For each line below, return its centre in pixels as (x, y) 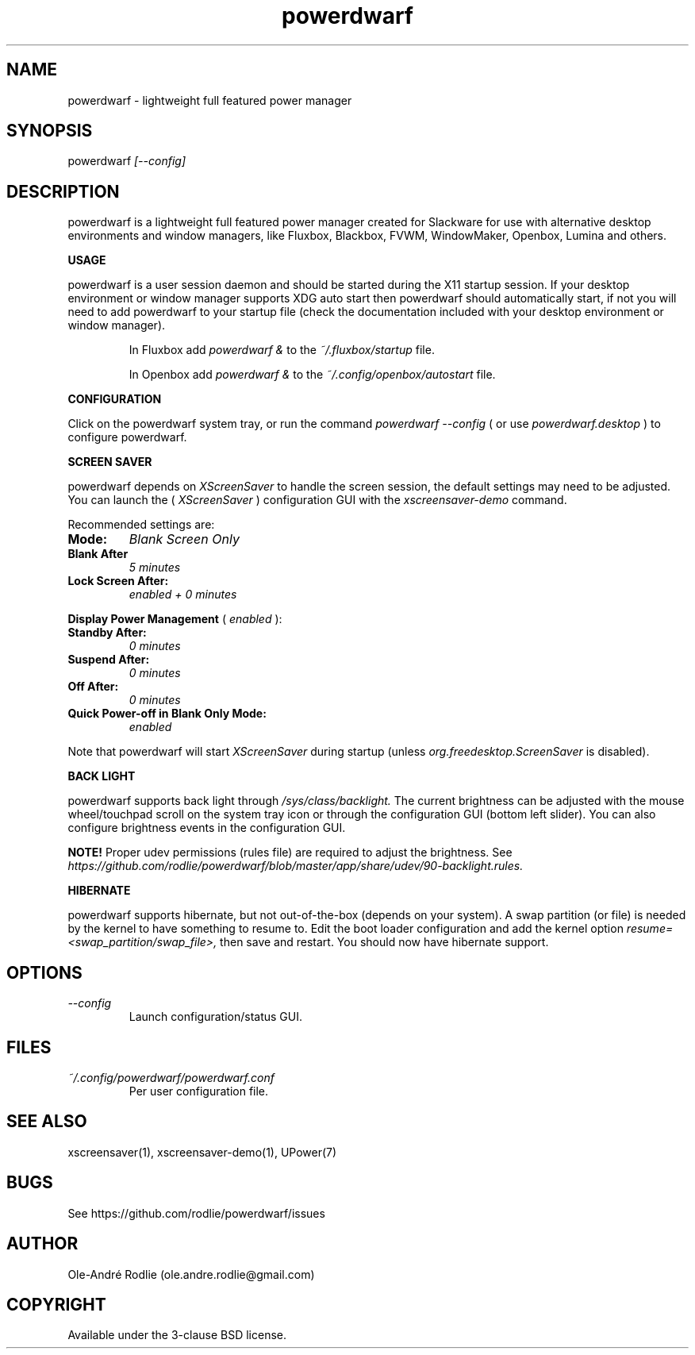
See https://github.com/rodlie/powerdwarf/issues (196, 1213)
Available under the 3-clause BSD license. (177, 1335)
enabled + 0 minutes (183, 595)
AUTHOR (42, 1244)
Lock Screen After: (118, 581)
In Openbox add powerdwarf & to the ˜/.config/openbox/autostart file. (312, 375)
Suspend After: (109, 660)
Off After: (93, 687)
